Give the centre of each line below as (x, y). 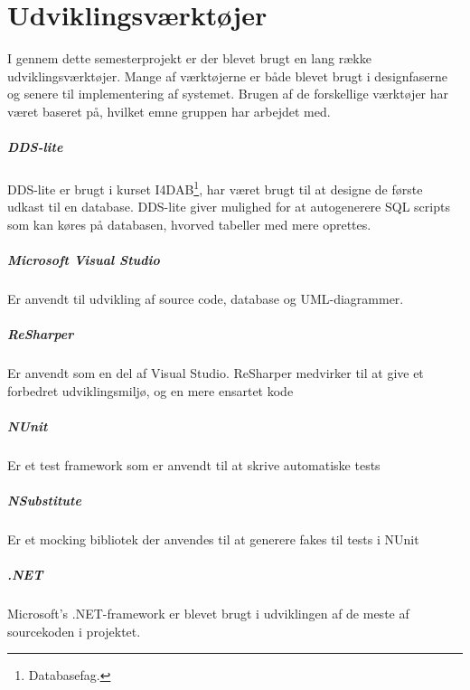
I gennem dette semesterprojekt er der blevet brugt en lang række (189, 58)
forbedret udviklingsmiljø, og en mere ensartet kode (150, 390)
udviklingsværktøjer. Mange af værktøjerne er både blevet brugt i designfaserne (228, 76)
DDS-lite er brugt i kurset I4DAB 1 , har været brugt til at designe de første (215, 188)
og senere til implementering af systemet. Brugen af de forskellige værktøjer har (228, 94)
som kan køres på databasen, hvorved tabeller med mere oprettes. (189, 224)
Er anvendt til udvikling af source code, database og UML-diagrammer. (206, 299)
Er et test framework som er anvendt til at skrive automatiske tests (194, 464)
